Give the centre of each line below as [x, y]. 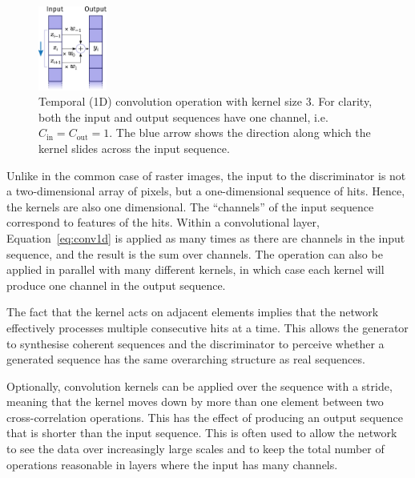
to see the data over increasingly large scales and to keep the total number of [195, 449]
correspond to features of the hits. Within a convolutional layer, [163, 222]
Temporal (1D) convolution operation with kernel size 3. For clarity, [205, 101]
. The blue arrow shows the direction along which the [240, 133]
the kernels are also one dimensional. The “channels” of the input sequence [190, 206]
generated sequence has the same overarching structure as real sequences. [186, 359]
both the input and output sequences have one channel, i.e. [183, 116]
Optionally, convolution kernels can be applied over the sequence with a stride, [199, 386]
